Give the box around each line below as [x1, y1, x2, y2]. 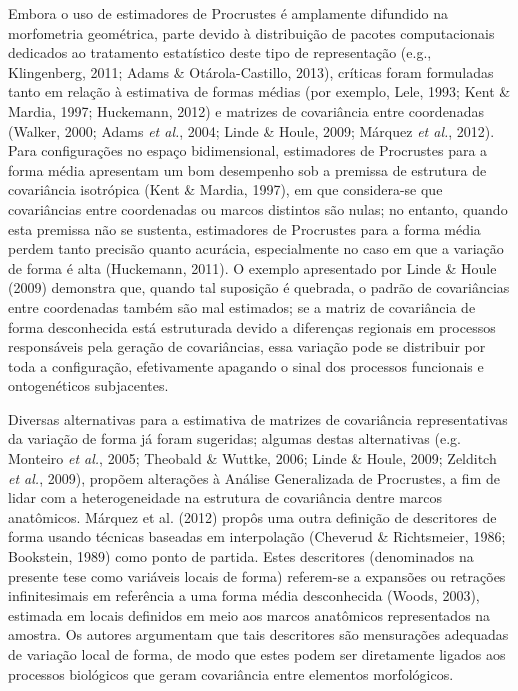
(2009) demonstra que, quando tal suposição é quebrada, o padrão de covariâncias [8, 277, 510, 298]
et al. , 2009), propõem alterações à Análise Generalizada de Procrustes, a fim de [8, 467, 500, 488]
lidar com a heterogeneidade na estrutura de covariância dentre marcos [8, 487, 443, 508]
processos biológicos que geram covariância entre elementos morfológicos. [8, 663, 454, 684]
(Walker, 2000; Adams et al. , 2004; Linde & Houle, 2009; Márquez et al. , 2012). [8, 120, 495, 141]
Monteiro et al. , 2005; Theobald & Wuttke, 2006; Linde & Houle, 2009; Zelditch [8, 448, 497, 469]
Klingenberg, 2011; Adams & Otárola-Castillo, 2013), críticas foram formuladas [8, 61, 494, 82]
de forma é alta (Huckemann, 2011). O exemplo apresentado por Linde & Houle [8, 257, 497, 278]
